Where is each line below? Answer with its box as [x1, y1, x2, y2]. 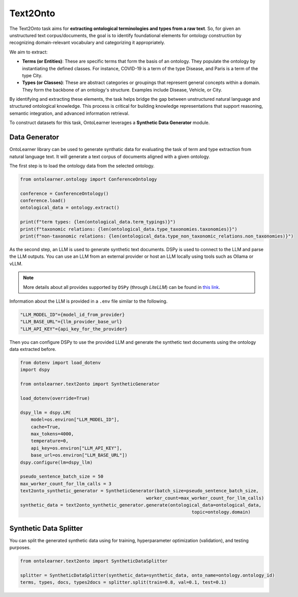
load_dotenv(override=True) [20, 396, 90, 401]
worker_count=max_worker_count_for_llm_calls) [145, 495, 264, 501]
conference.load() [20, 198, 66, 203]
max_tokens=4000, [31, 431, 74, 437]
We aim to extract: [9, 49, 48, 55]
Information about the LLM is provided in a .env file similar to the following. [9, 298, 168, 304]
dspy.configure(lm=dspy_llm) [20, 459, 93, 465]
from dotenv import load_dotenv [20, 360, 101, 366]
